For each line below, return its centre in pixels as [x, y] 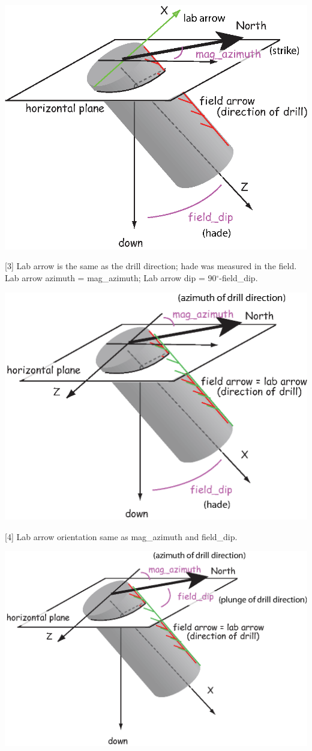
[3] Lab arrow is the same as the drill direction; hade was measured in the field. [151, 266]
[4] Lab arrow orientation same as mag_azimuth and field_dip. [121, 536]
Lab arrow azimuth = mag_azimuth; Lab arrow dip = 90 [111, 277]
